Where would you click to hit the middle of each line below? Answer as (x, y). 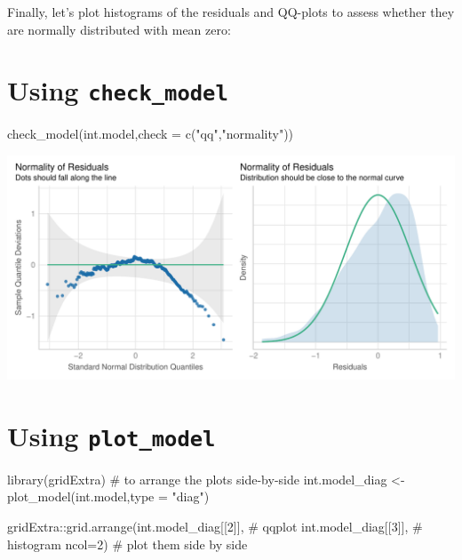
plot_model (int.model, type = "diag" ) (108, 496)
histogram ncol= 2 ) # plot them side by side (127, 544)
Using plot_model (112, 435)
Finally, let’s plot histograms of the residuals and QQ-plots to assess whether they (231, 12)
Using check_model (118, 90)
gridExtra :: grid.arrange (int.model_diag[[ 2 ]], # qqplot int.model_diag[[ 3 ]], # (215, 527)
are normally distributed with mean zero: (119, 29)
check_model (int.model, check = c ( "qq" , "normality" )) (151, 134)
